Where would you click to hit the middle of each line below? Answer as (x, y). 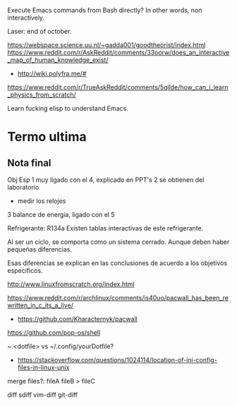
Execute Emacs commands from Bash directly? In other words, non (105, 10)
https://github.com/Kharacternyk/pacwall (77, 319)
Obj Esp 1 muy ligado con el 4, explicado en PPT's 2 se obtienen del (106, 180)
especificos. (25, 270)
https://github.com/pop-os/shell (54, 333)
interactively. (26, 18)
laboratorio (23, 187)
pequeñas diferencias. (40, 249)
